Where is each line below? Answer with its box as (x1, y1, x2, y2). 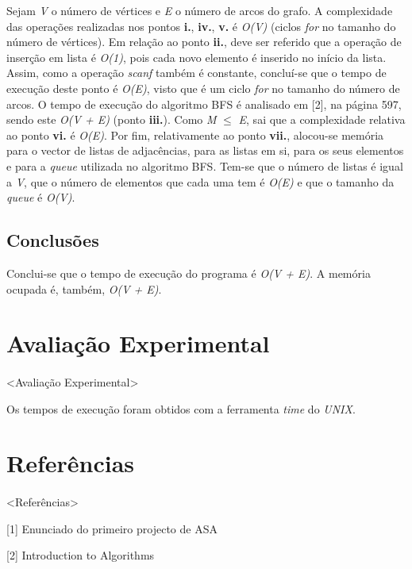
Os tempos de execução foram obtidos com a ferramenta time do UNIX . (6, 400, 356, 417)
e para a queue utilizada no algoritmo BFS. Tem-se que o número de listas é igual (6, 157, 403, 174)
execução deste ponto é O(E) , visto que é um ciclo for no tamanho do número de (6, 79, 400, 96)
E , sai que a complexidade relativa (238, 111, 406, 128)
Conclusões (6, 228, 99, 252)
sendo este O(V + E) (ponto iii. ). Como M (6, 111, 217, 128)
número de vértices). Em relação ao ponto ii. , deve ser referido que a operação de (6, 33, 402, 50)
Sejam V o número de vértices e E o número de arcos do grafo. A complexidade (6, 2, 393, 18)
